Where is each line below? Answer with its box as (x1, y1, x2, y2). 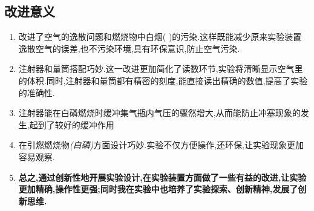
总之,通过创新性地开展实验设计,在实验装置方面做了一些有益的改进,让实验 (18, 170, 307, 183)
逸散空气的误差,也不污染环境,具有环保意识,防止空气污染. (18, 42, 240, 54)
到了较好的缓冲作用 (38, 118, 114, 131)
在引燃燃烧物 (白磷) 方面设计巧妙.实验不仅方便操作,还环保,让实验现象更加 (18, 138, 304, 151)
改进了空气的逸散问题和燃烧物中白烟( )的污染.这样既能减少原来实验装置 (18, 30, 302, 43)
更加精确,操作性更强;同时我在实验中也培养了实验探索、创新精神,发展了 (18, 183, 298, 195)
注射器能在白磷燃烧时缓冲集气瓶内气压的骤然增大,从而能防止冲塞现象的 (18, 106, 301, 119)
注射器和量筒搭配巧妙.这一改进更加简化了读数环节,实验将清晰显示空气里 (18, 62, 303, 75)
